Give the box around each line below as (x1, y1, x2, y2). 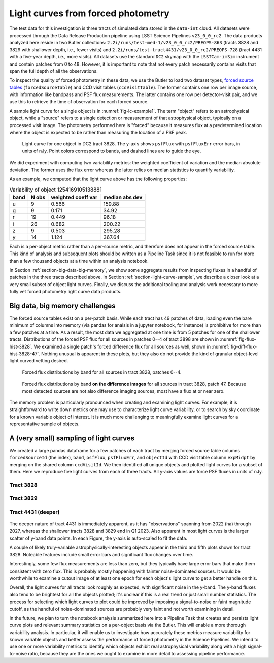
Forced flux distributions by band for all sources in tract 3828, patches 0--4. (22, 369, 182, 375)
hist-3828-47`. (9, 351, 41, 357)
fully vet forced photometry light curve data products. (9, 289, 122, 295)
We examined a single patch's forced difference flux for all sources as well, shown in (33, 343, 211, 350)
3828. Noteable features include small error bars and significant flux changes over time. (9, 551, 194, 557)
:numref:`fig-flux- (220, 336, 256, 342)
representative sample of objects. (9, 421, 80, 427)
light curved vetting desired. (9, 358, 68, 364)
